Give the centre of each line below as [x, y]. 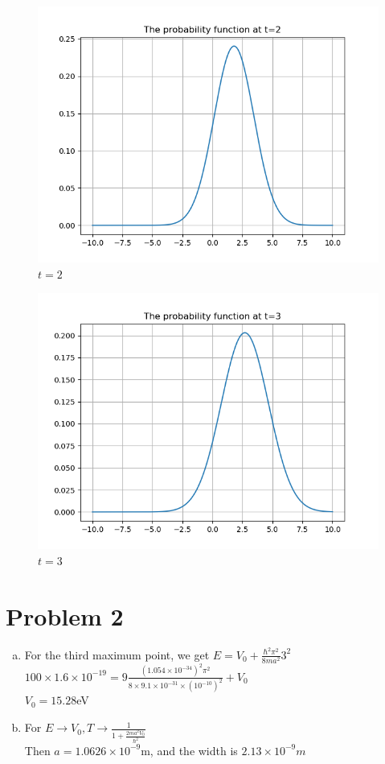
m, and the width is [189, 750]
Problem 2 [65, 615]
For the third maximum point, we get [117, 654]
